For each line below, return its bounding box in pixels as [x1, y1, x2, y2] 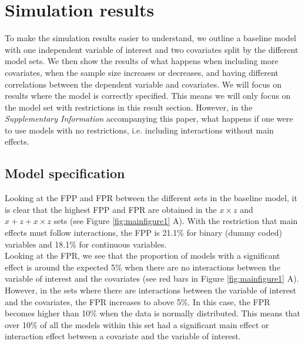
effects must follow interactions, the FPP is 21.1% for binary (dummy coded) [5, 226, 282, 239]
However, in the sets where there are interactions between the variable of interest [5, 284, 296, 296]
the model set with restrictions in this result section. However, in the [5, 101, 253, 113]
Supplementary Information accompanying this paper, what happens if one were [5, 112, 293, 125]
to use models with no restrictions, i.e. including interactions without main [5, 123, 274, 136]
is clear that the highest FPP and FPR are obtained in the [5, 203, 217, 215]
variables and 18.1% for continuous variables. [5, 238, 167, 250]
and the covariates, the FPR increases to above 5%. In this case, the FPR [5, 295, 270, 308]
